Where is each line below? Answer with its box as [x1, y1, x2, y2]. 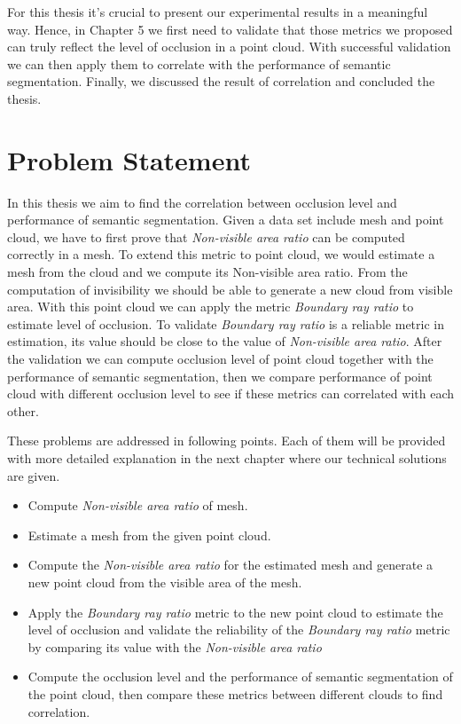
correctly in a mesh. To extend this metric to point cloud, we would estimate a [7, 245, 435, 264]
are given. [7, 466, 60, 484]
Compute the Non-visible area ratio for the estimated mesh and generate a [27, 555, 434, 574]
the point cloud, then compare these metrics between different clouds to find [27, 684, 443, 703]
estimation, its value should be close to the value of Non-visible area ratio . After [7, 332, 442, 350]
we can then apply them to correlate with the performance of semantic [7, 54, 391, 73]
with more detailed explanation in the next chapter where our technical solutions [7, 449, 447, 467]
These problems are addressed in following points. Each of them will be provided [7, 431, 446, 450]
